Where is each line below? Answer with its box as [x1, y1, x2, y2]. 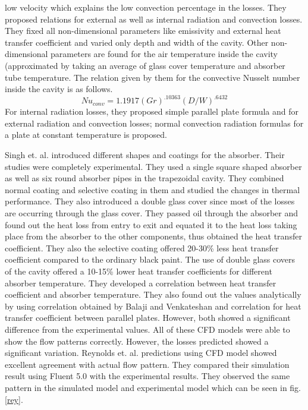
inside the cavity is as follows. [5, 83, 113, 95]
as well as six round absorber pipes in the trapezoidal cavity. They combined [5, 172, 284, 184]
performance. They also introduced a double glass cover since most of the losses [5, 195, 295, 207]
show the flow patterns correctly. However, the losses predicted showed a [5, 335, 269, 347]
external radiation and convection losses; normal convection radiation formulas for [5, 116, 304, 129]
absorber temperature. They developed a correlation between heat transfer [5, 276, 276, 289]
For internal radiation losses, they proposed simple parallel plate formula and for [5, 105, 299, 118]
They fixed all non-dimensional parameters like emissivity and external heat [5, 24, 281, 37]
